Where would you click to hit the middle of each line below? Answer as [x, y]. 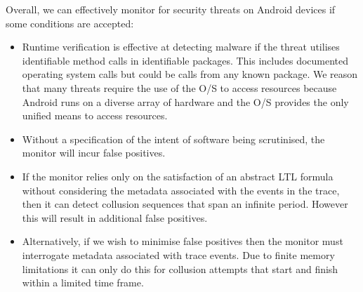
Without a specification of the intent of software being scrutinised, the [173, 139]
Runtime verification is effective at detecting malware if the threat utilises [181, 47]
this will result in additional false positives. [115, 217]
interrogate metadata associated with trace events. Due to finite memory [178, 254]
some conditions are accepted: [70, 23]
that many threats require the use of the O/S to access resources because [179, 87]
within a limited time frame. [83, 283]
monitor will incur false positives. [94, 153]
